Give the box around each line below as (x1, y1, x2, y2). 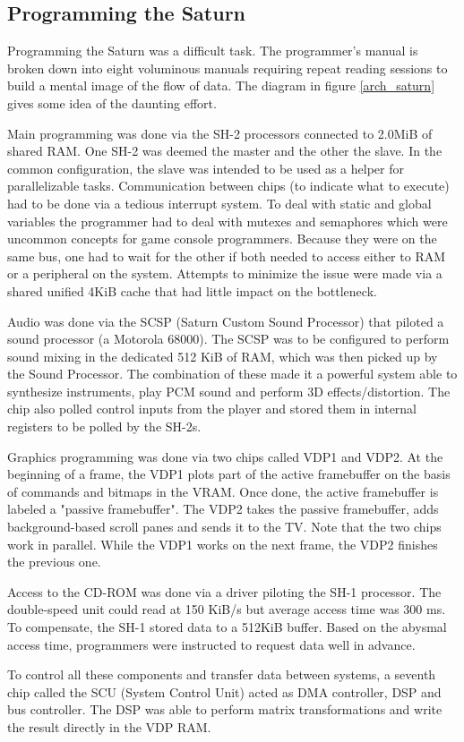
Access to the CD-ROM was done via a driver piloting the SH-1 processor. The (7, 582, 442, 601)
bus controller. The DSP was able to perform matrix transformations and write (7, 700, 443, 719)
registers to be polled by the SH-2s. (7, 417, 202, 436)
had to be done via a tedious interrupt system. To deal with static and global (7, 193, 432, 212)
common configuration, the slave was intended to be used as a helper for (7, 158, 404, 177)
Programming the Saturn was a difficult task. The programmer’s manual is (7, 41, 418, 60)
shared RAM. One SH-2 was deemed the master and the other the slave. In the (7, 141, 443, 160)
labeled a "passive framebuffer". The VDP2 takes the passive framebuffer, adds (7, 499, 439, 518)
